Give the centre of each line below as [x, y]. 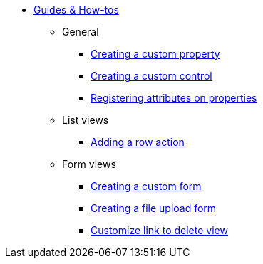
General [81, 32]
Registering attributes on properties [174, 98]
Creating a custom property [155, 54]
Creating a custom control [151, 76]
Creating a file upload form [154, 208]
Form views [89, 164]
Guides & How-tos [76, 10]
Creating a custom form [146, 186]
